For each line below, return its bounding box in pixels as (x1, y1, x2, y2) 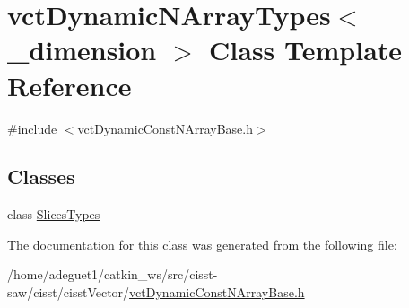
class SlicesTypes (7, 205, 100, 224)
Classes (7, 163, 75, 190)
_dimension (7, 31, 157, 68)
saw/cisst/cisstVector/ (7, 283, 130, 302)
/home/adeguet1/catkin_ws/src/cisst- (7, 265, 218, 284)
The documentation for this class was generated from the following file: (7, 234, 397, 253)
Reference (7, 66, 132, 103)
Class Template (209, 31, 403, 68)
